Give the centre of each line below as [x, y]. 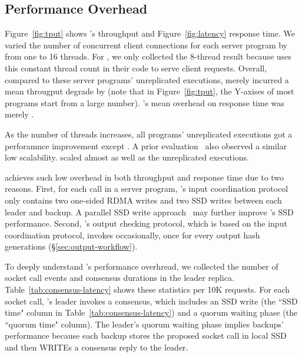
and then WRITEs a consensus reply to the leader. [97, 347]
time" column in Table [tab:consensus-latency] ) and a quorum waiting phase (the [151, 312]
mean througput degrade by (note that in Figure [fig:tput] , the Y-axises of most [150, 91]
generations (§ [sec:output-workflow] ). [71, 246]
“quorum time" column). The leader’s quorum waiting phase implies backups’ [144, 324]
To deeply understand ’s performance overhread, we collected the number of [142, 266]
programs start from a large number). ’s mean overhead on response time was [145, 102]
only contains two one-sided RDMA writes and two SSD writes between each [143, 200]
